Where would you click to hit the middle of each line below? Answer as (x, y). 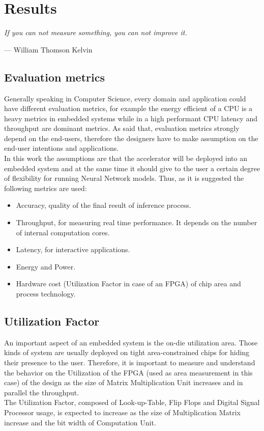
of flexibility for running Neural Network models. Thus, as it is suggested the (124, 178)
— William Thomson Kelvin (48, 49)
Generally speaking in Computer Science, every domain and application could (125, 98)
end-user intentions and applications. (62, 148)
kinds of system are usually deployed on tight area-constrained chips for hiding (127, 352)
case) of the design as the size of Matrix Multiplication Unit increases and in (124, 382)
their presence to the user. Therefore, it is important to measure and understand (130, 362)
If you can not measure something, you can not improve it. (96, 32)
